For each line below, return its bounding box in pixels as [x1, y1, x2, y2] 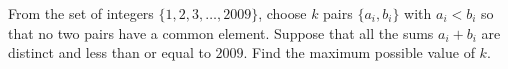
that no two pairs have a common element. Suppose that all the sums [8, 22, 434, 43]
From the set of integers [8, 3, 154, 23]
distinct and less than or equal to [8, 42, 211, 63]
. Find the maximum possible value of [243, 42, 475, 63]
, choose [258, 3, 307, 23]
